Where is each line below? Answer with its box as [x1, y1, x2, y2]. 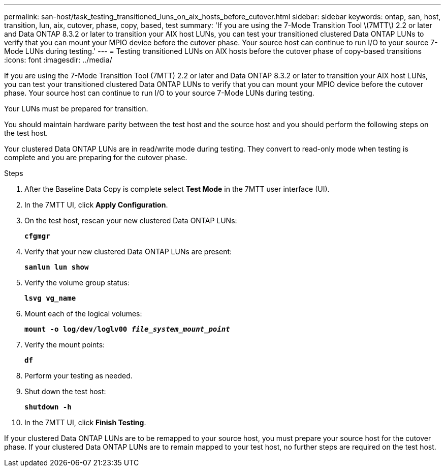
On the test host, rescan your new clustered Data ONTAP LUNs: [24, 216, 237, 225]
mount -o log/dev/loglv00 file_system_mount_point [24, 325, 230, 333]
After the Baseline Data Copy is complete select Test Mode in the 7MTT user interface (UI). [24, 185, 330, 193]
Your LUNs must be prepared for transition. [4, 104, 148, 113]
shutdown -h [24, 403, 72, 411]
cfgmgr [24, 232, 50, 240]
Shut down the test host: [24, 387, 106, 396]
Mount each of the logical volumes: [24, 309, 142, 318]
